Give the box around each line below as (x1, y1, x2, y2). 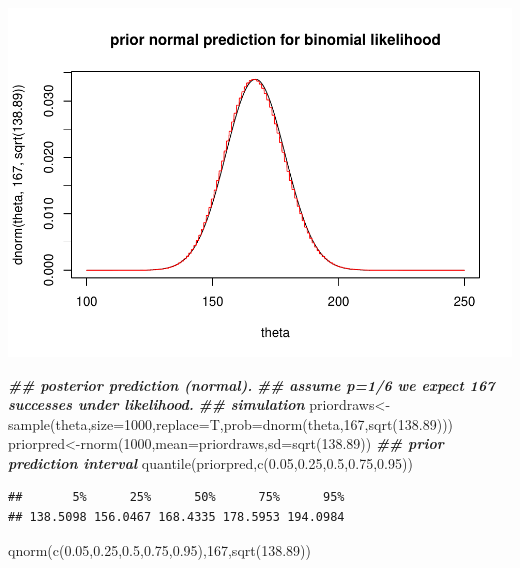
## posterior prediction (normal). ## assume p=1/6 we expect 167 (8, 374, 495, 395)
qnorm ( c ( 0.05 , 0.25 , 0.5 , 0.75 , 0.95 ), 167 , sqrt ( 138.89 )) (8, 539, 311, 560)
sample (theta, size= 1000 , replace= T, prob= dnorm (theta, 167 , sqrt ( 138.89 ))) (8, 413, 454, 434)
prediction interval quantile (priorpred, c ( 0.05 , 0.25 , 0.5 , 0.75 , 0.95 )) (8, 452, 413, 473)
